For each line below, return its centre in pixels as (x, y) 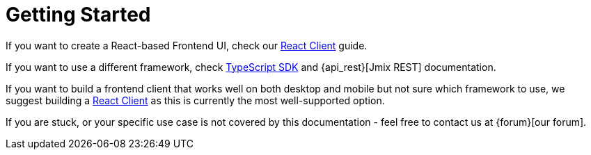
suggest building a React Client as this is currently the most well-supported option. (195, 100)
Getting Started (78, 15)
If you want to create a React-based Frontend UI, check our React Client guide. (187, 45)
